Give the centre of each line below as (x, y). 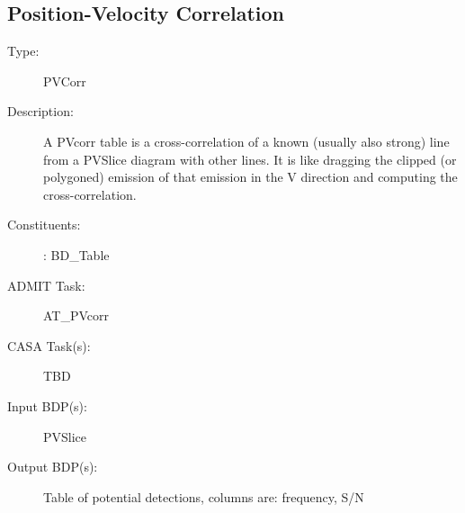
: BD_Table (76, 254)
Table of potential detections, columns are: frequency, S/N (204, 496)
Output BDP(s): (53, 467)
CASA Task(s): (49, 345)
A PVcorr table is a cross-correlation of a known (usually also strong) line (246, 141)
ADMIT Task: (46, 285)
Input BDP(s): (47, 405)
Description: (40, 111)
